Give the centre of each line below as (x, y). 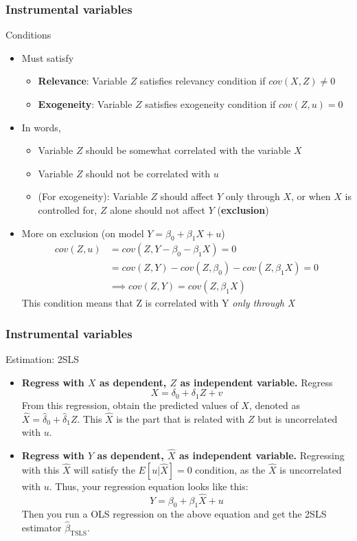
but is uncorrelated (298, 418)
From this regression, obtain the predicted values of (130, 405)
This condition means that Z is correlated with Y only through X (158, 303)
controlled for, (68, 209)
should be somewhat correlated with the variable (188, 150)
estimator (42, 528)
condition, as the (230, 469)
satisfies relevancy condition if (203, 81)
